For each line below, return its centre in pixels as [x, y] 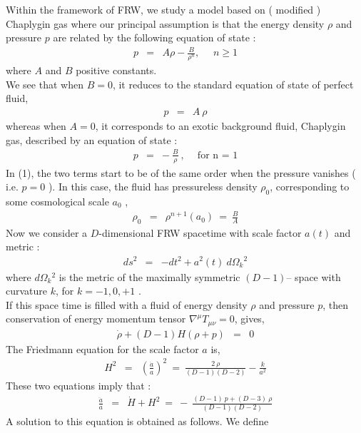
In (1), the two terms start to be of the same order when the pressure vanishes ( [181, 172]
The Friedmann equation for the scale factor [102, 348]
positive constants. [116, 70]
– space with [314, 276]
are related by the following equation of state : [154, 37]
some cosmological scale [57, 201]
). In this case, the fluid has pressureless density [153, 187]
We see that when [45, 84]
